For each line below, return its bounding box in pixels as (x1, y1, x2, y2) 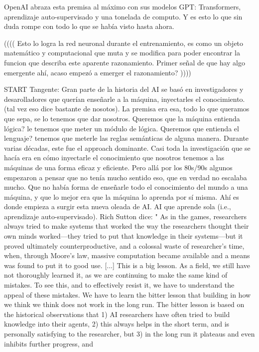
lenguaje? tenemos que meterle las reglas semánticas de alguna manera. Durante (4, 133, 249, 143)
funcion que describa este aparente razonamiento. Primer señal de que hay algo (4, 57, 245, 67)
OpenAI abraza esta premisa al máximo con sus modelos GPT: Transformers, (4, 1, 241, 11)
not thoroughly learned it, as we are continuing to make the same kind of (4, 270, 228, 280)
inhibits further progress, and (4, 338, 93, 349)
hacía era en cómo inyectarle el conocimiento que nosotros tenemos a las (4, 152, 225, 163)
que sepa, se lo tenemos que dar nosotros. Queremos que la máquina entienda (4, 113, 240, 123)
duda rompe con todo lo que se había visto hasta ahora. (4, 21, 174, 31)
